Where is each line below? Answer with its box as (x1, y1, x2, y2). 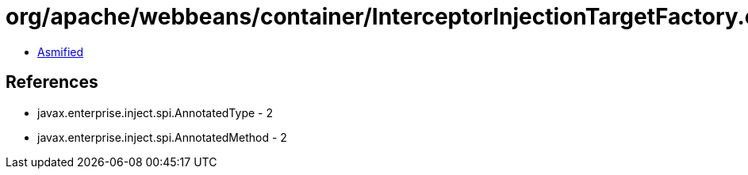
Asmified (37, 44, 84, 59)
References (6, 72, 98, 93)
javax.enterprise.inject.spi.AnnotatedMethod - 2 (37, 130, 287, 144)
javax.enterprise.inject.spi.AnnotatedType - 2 (37, 105, 273, 120)
